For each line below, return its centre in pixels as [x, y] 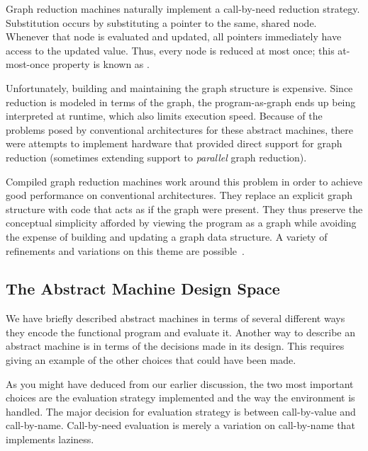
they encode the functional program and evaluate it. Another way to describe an [180, 332]
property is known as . [101, 64]
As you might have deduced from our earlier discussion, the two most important [180, 383]
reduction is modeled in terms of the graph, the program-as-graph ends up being [181, 102]
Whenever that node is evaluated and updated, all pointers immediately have [174, 36]
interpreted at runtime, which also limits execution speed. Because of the [164, 116]
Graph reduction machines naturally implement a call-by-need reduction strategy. [183, 8]
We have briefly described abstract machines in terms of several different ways [175, 318]
